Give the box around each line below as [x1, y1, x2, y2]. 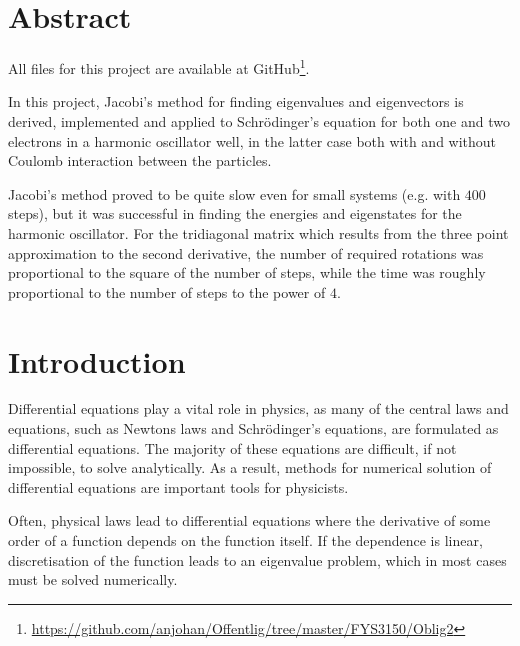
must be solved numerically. [8, 569, 178, 590]
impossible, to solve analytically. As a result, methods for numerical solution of [8, 457, 492, 478]
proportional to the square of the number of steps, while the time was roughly [8, 262, 486, 283]
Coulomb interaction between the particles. [8, 150, 272, 171]
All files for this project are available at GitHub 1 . [8, 55, 310, 78]
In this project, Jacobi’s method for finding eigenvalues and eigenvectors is [8, 91, 464, 112]
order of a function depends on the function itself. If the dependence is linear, [8, 530, 483, 550]
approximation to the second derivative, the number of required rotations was [8, 242, 484, 263]
